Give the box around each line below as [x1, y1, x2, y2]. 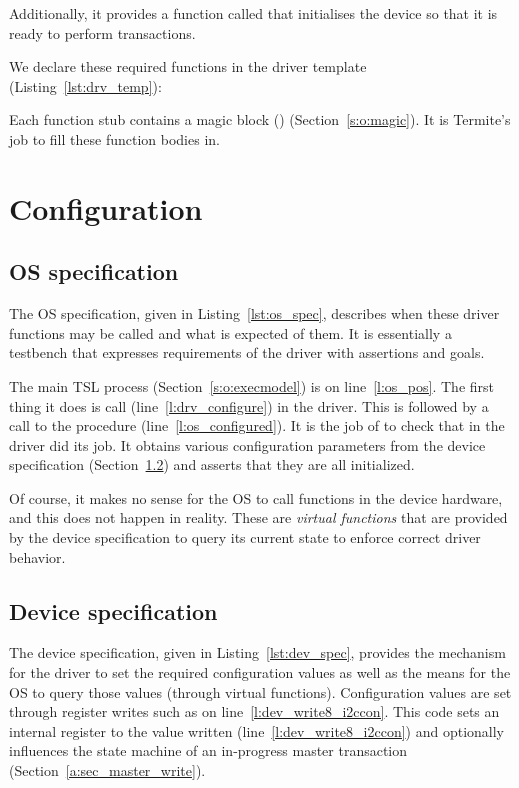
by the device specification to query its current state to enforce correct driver [9, 527, 481, 548]
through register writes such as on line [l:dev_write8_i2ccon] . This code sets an [9, 701, 500, 722]
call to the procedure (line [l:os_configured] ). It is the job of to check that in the [9, 415, 505, 436]
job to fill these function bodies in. [9, 128, 220, 149]
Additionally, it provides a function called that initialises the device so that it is [9, 3, 498, 23]
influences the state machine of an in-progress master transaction [9, 740, 408, 761]
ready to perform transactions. [9, 22, 196, 43]
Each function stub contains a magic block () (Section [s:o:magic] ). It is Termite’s [9, 109, 511, 130]
